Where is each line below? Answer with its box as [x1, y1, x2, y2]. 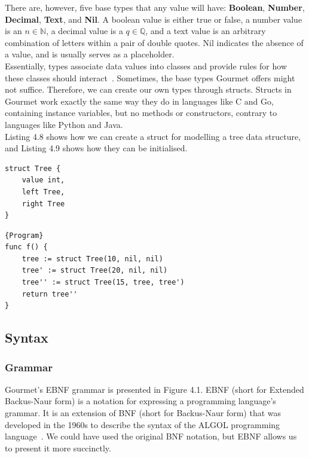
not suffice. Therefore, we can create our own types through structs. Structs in [5, 83, 292, 96]
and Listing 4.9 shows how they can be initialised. [5, 142, 188, 154]
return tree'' [22, 289, 78, 298]
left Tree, [22, 187, 65, 196]
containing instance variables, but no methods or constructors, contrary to [5, 106, 277, 119]
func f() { [5, 243, 48, 252]
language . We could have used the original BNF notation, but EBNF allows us [5, 430, 297, 442]
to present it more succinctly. [5, 441, 111, 454]
